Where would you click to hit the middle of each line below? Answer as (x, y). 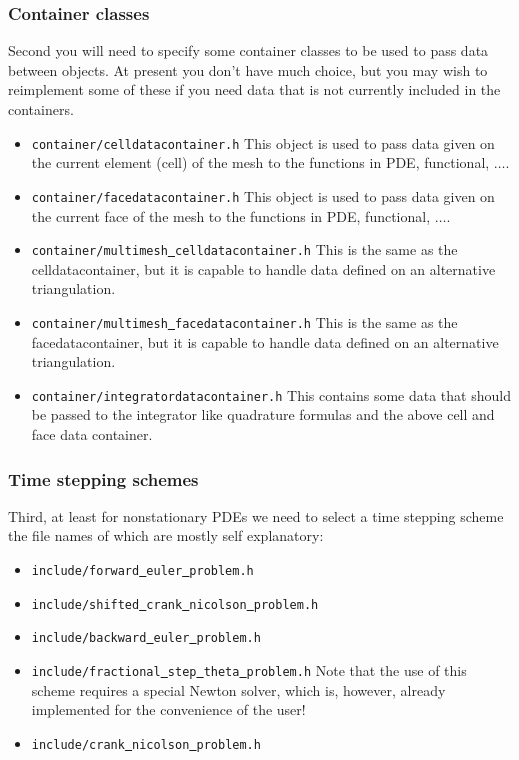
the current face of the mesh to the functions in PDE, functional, (231, 215)
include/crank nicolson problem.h (146, 744)
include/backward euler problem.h (146, 638)
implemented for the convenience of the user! (168, 709)
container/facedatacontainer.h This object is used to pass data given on (263, 195)
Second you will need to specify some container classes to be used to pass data (248, 50)
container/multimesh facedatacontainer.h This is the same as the (244, 321)
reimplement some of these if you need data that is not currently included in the (254, 89)
